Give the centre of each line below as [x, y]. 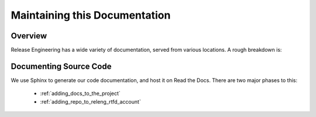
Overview [29, 36]
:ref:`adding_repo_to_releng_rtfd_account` [91, 101]
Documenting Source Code [61, 66]
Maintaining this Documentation [91, 15]
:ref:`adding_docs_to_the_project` [80, 94]
